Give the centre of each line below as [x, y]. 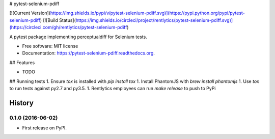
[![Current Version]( [30, 13]
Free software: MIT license [50, 46]
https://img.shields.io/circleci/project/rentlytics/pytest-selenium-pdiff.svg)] [154, 20]
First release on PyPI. [45, 128]
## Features [22, 62]
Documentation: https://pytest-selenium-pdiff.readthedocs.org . [89, 53]
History [22, 103]
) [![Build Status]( [58, 20]
